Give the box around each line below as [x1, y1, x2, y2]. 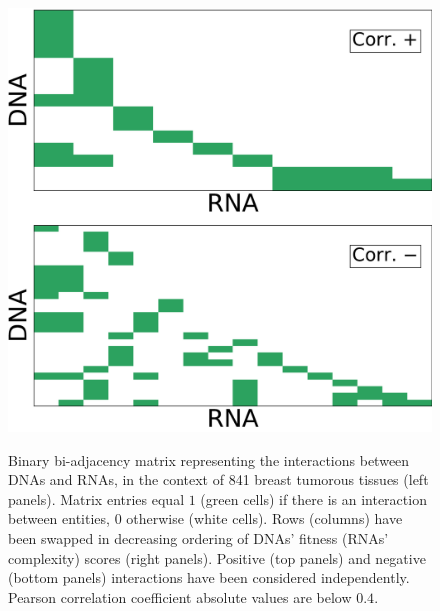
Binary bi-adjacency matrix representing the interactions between [8, 449, 410, 470]
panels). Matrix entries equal [8, 488, 185, 509]
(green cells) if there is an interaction [200, 488, 427, 509]
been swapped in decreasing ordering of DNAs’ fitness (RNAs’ [8, 527, 389, 548]
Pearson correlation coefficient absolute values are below [8, 586, 352, 607]
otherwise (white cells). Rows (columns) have [126, 508, 403, 529]
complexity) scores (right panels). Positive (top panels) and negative [8, 547, 426, 568]
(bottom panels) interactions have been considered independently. [8, 567, 410, 588]
